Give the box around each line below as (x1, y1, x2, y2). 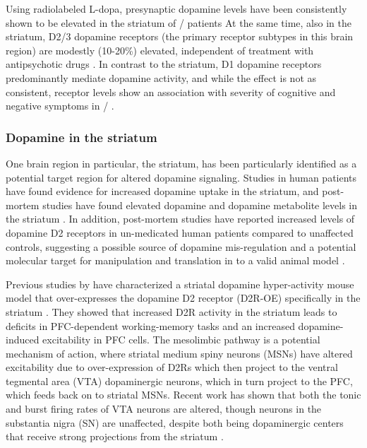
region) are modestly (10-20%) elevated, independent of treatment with (6, 42, 314, 57)
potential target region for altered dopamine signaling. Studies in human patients (6, 170, 357, 184)
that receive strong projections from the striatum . (6, 429, 224, 444)
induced (6, 332, 40, 347)
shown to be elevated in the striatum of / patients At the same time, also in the (6, 15, 351, 30)
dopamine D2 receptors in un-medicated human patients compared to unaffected (6, 225, 354, 240)
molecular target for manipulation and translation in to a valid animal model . (6, 253, 345, 268)
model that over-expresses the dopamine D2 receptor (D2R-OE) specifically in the (6, 290, 361, 305)
